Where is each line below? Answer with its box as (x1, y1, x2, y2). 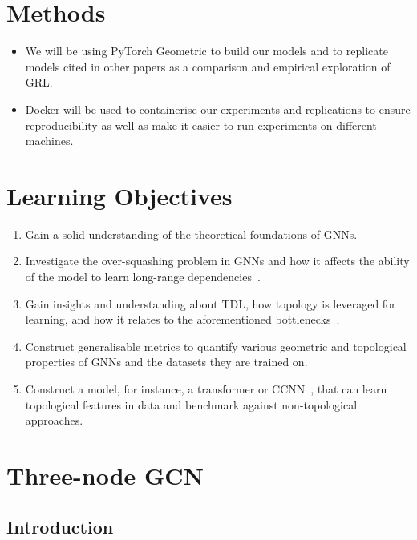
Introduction (6, 514, 114, 538)
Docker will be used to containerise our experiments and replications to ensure (25, 100, 411, 117)
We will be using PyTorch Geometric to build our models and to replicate (25, 42, 388, 59)
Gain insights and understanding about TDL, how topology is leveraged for (25, 295, 396, 312)
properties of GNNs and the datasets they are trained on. (25, 353, 308, 370)
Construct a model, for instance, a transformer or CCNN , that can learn (25, 380, 387, 397)
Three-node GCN (6, 458, 204, 491)
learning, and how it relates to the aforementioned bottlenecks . (25, 311, 340, 328)
